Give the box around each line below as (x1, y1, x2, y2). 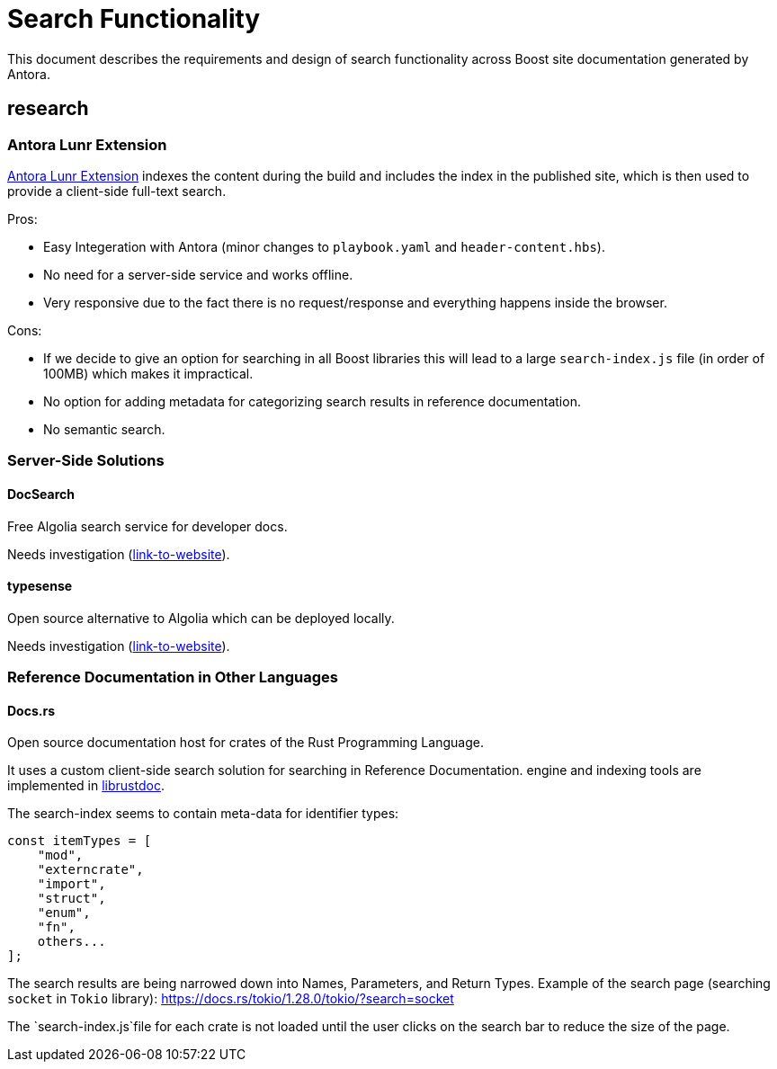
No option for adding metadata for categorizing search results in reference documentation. (43, 393, 581, 409)
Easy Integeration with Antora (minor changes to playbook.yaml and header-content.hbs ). (43, 238, 605, 254)
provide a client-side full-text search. (7, 183, 227, 199)
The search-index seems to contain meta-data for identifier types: (7, 806, 399, 822)
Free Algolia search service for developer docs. (7, 518, 288, 534)
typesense (7, 578, 73, 594)
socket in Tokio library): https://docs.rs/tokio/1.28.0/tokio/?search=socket (7, 991, 454, 1007)
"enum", (37, 905, 91, 921)
